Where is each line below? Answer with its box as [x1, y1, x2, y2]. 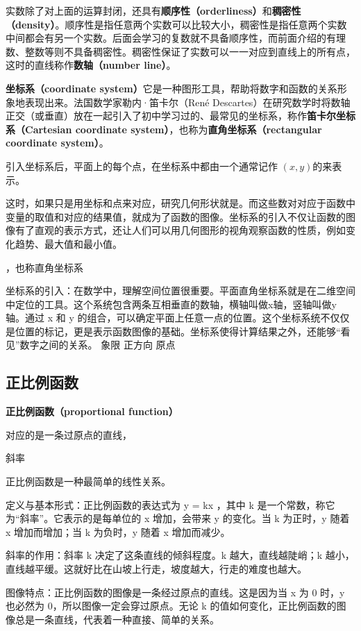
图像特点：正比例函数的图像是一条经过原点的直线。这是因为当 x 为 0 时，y [6, 584, 345, 599]
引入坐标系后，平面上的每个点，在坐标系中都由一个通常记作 [6, 158, 278, 173]
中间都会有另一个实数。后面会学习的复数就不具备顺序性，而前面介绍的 [6, 31, 326, 45]
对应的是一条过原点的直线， [6, 427, 132, 441]
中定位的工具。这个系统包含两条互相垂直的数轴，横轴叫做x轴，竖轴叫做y [6, 296, 337, 311]
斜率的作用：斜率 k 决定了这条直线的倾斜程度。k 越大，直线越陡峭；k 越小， [6, 548, 355, 562]
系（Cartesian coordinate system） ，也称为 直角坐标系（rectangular [6, 121, 322, 136]
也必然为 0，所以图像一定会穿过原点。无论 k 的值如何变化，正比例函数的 [6, 598, 337, 613]
